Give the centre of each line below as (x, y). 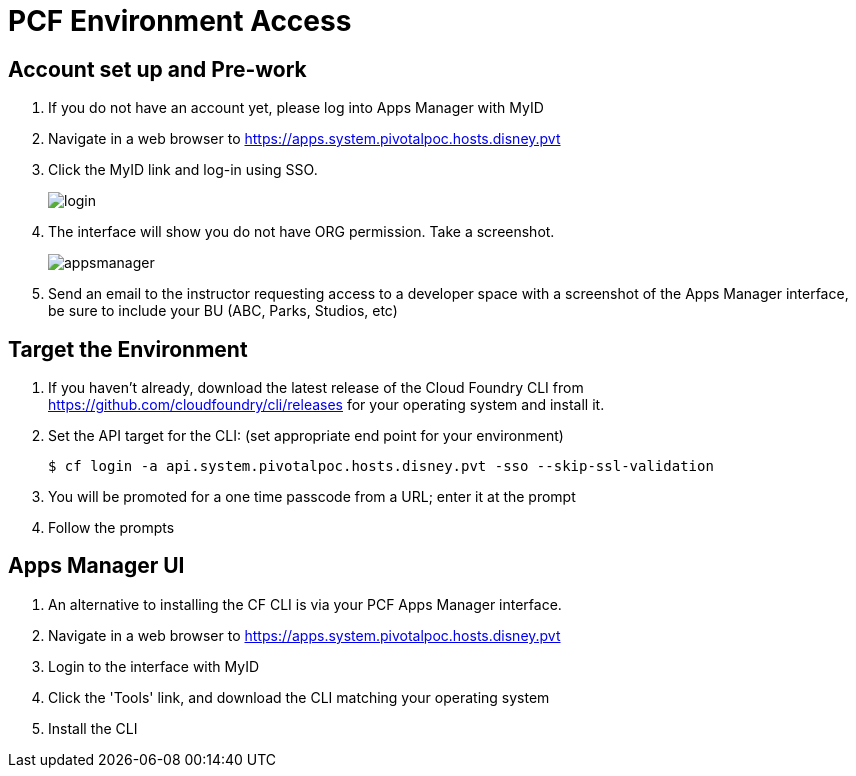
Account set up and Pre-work (157, 69)
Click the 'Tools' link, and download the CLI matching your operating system (299, 697)
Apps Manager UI (96, 566)
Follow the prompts (111, 528)
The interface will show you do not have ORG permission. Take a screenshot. (301, 232)
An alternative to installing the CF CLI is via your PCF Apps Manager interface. (305, 604)
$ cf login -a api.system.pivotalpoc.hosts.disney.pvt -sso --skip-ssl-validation (381, 466)
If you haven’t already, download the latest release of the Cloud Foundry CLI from (316, 388)
